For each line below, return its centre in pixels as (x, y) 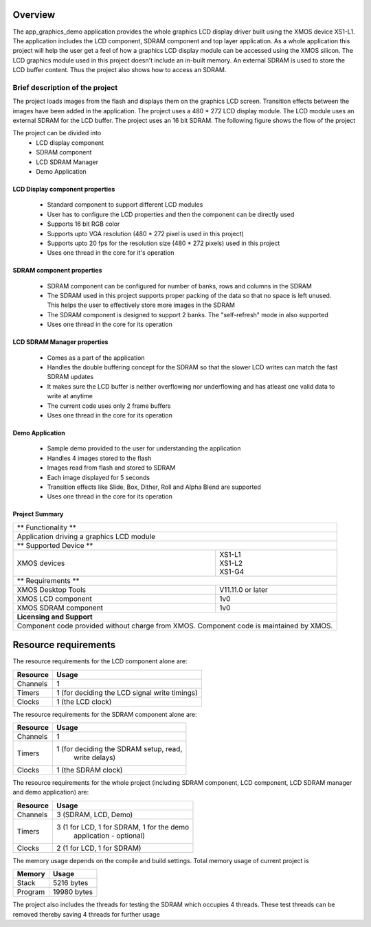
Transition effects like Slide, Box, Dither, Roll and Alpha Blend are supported (154, 487)
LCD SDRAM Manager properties (60, 342)
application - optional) (109, 836)
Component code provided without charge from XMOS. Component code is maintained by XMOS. (175, 626)
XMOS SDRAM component (60, 608)
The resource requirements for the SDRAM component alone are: (105, 714)
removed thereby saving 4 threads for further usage (87, 914)
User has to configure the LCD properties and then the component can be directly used (171, 214)
